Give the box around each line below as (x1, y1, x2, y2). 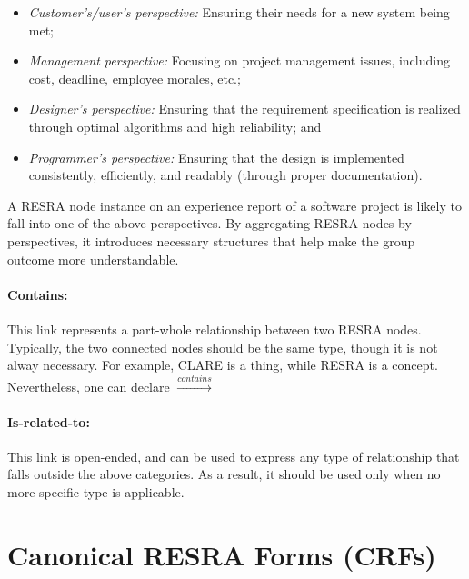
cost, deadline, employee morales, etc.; (28, 68, 241, 87)
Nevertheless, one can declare (7, 376, 170, 395)
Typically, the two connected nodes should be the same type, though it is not (7, 337, 438, 356)
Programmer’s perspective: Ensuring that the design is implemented (28, 147, 404, 166)
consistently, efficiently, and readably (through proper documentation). (28, 165, 423, 185)
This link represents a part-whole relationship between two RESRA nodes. (7, 319, 422, 338)
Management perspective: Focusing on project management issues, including (28, 51, 450, 70)
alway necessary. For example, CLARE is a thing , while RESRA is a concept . (7, 355, 438, 374)
